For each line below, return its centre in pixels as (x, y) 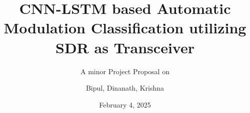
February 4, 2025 (125, 104)
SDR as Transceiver (125, 47)
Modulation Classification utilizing (125, 28)
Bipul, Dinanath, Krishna (125, 88)
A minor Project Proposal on (125, 71)
